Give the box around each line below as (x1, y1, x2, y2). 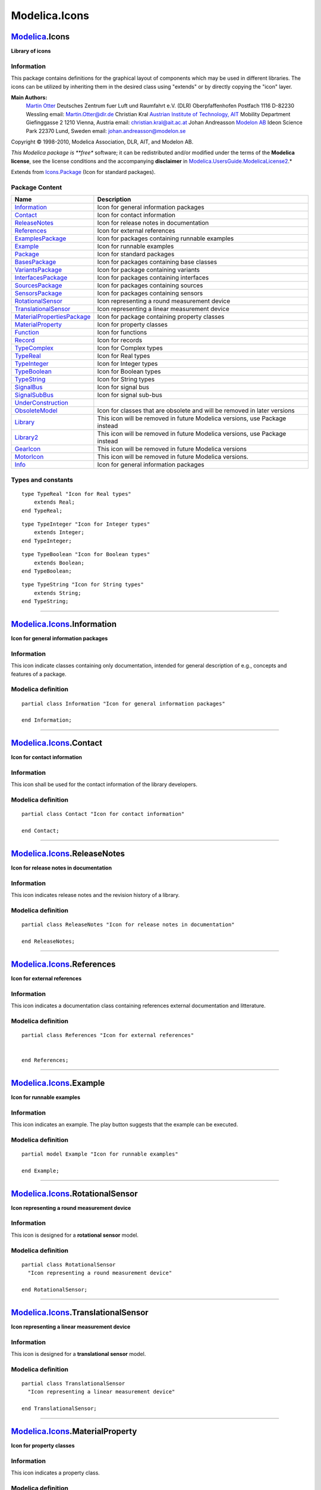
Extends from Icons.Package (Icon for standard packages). (11, 169, 156, 176)
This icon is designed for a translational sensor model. (11, 1351, 146, 1358)
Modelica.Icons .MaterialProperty (11, 1426, 137, 1436)
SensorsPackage (14, 289, 62, 297)
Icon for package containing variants (97, 266, 200, 274)
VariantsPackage (14, 266, 62, 274)
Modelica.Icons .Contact (11, 738, 102, 748)
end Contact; (21, 827, 59, 834)
